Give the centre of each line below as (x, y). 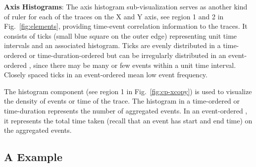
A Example (33, 157)
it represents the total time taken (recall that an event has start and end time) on (128, 120)
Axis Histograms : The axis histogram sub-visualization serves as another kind (126, 6)
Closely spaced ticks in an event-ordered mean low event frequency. (106, 75)
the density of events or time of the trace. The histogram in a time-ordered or (122, 101)
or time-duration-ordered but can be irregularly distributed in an (128, 55)
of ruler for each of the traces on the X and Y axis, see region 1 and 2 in (114, 16)
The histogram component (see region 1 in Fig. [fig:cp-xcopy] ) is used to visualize (128, 91)
